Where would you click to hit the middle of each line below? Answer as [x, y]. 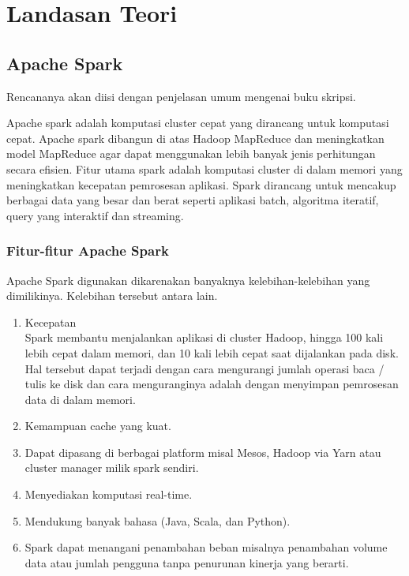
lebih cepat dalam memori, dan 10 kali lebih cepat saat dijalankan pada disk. [212, 352]
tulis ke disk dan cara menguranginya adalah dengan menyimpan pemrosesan [212, 384]
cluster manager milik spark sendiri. [112, 468]
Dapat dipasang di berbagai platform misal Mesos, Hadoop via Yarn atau [203, 452]
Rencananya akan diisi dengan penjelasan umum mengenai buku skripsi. [181, 96]
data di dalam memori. [80, 399]
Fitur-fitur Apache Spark [88, 251]
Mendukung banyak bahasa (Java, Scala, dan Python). [158, 520]
